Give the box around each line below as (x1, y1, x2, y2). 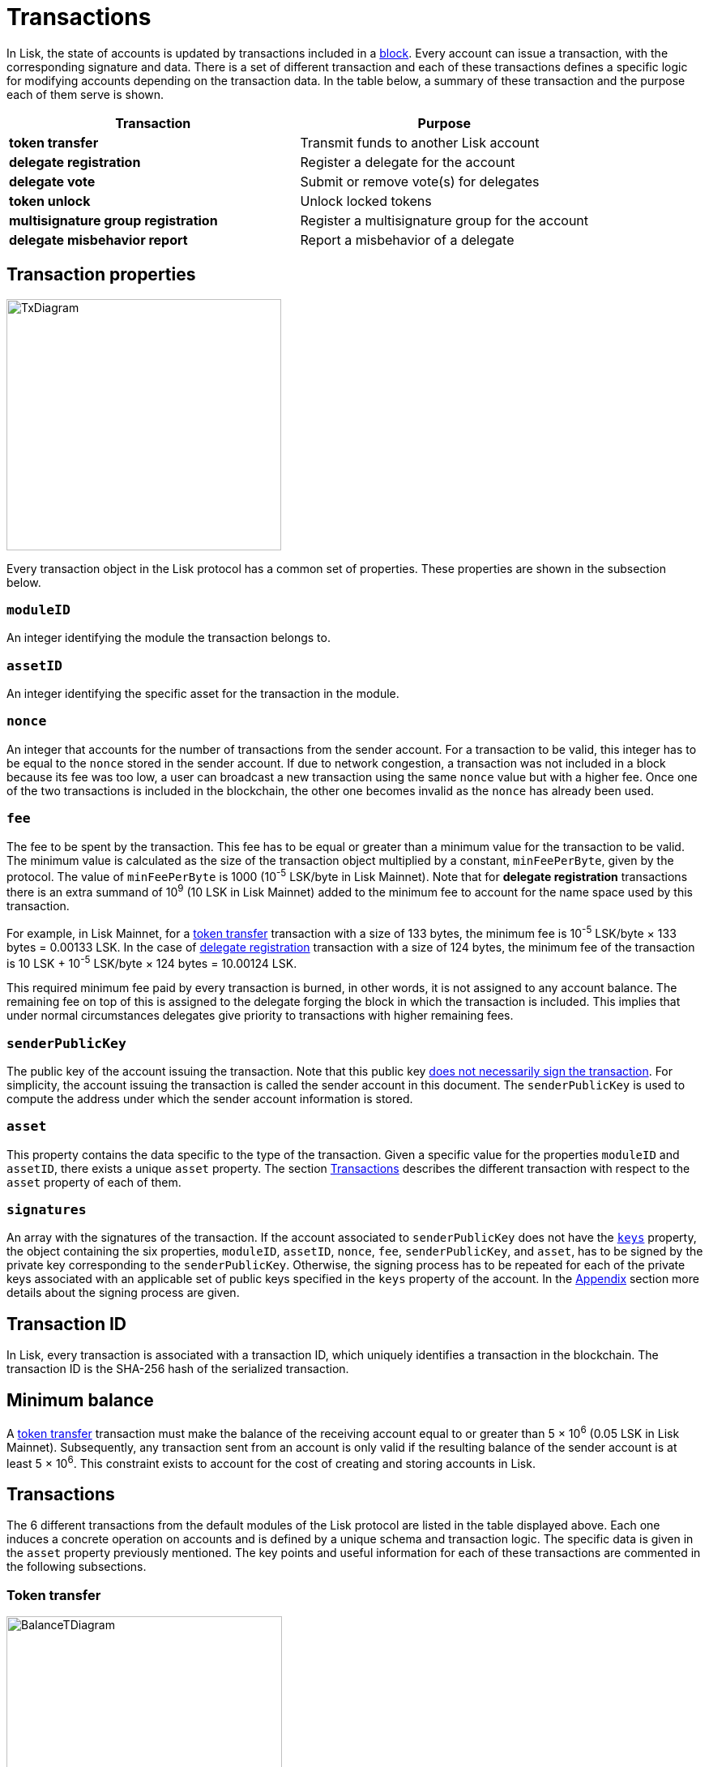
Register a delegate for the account (300, 153, 515, 170)
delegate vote (9, 173, 96, 190)
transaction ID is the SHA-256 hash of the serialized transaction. (6, 1362, 349, 1376)
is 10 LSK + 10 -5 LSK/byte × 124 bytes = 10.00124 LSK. (6, 953, 297, 970)
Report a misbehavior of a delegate (300, 231, 515, 248)
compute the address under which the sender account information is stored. (6, 1091, 413, 1106)
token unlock (9, 192, 91, 209)
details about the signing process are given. (6, 1286, 240, 1300)
